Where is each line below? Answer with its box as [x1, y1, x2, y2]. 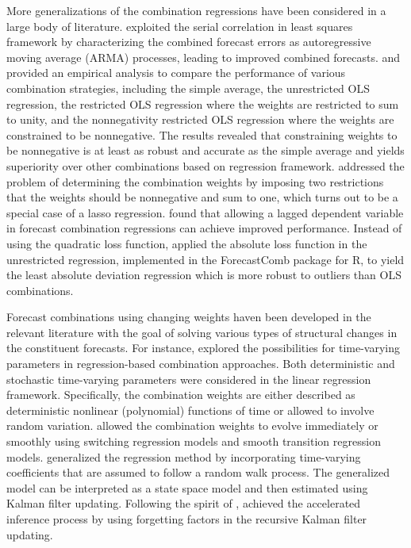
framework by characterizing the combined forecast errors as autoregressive [6, 33, 371, 50]
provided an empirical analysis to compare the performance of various [6, 64, 346, 81]
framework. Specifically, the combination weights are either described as [6, 386, 355, 403]
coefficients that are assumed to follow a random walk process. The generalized [6, 464, 390, 481]
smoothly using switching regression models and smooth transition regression [6, 433, 381, 450]
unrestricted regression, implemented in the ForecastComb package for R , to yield [6, 251, 405, 267]
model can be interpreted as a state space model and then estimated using [6, 479, 368, 496]
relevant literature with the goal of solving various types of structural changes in [6, 324, 398, 340]
